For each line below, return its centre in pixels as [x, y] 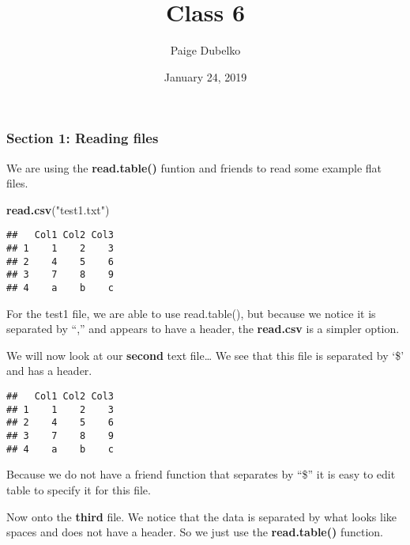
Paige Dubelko [205, 50]
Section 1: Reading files [83, 138]
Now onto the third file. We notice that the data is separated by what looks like [202, 516]
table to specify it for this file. [79, 489]
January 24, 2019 [205, 76]
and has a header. [49, 371]
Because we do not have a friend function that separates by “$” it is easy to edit [201, 474]
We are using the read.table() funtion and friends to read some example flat [194, 167]
